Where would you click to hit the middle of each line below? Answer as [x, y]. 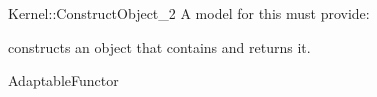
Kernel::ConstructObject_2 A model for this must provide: [189, 13]
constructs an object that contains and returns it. [159, 46]
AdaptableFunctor [63, 80]
